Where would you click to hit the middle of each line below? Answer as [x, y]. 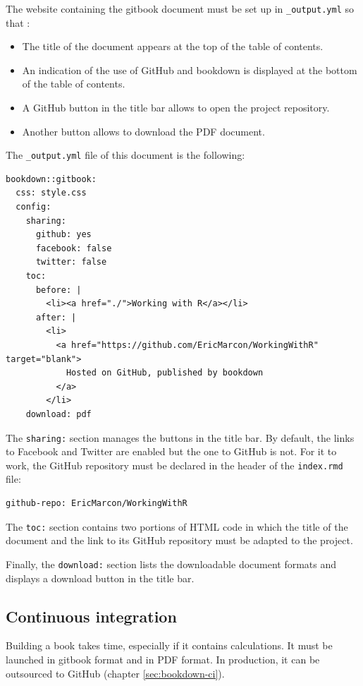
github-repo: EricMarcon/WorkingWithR [97, 504]
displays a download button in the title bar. [100, 578]
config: [33, 207]
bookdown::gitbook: [51, 179]
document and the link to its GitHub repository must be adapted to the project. [179, 540]
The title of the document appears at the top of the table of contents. [173, 46]
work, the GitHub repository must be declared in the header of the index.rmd [174, 465]
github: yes [63, 235]
